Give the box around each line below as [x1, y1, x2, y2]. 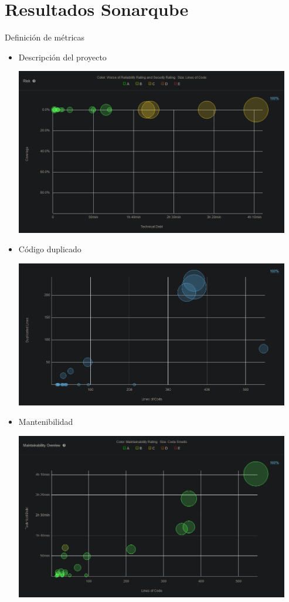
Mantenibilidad [18, 415, 73, 428]
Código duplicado [18, 243, 81, 255]
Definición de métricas [5, 31, 85, 43]
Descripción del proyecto [18, 50, 107, 63]
